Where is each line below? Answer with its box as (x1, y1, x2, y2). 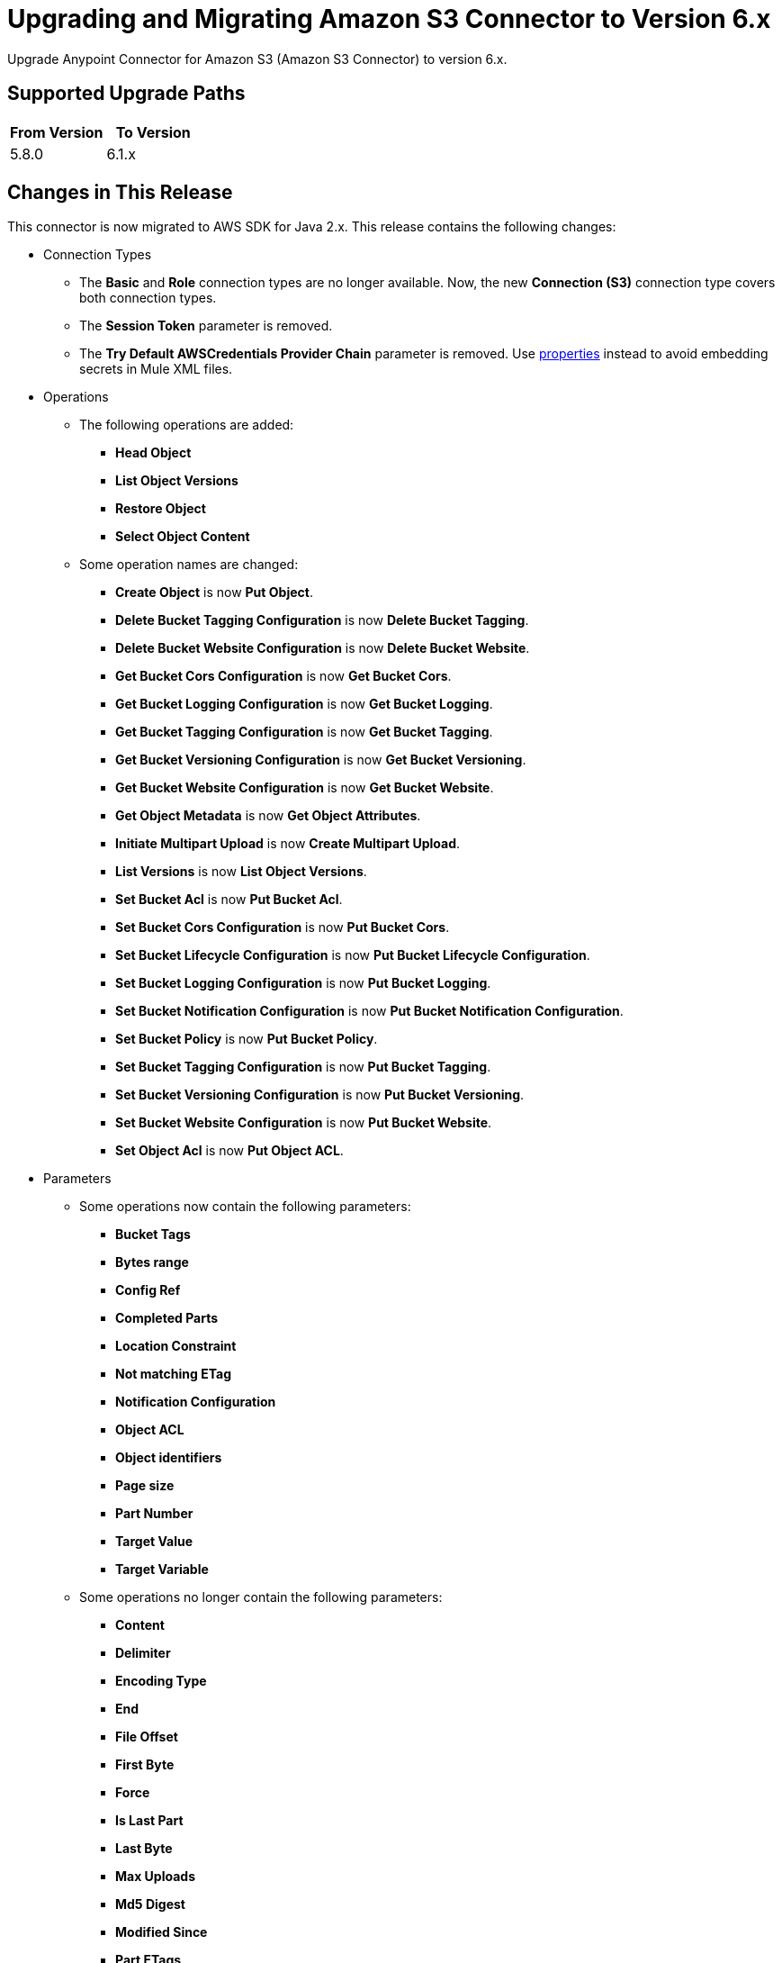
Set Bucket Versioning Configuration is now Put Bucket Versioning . (115, 1087, 525, 1103)
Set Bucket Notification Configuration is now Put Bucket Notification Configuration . (115, 1003, 624, 1019)
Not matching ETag (115, 1366, 232, 1382)
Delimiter (115, 1645, 171, 1661)
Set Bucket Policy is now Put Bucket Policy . (115, 1031, 378, 1047)
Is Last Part (115, 1813, 184, 1829)
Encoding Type (115, 1673, 207, 1689)
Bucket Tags (115, 1226, 191, 1243)
